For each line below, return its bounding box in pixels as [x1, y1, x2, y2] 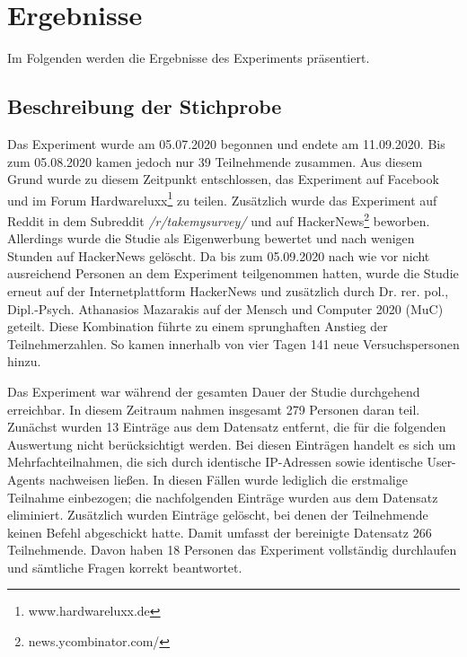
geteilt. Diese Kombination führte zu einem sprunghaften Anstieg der [7, 317, 388, 336]
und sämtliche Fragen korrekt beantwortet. [7, 557, 242, 576]
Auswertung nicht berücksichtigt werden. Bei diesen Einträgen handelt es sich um [7, 434, 456, 453]
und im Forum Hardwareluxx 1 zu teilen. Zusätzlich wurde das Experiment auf [7, 188, 437, 209]
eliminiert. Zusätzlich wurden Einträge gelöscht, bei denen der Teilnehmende [7, 505, 428, 524]
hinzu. [7, 352, 41, 371]
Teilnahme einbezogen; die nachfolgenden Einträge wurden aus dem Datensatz [7, 487, 438, 506]
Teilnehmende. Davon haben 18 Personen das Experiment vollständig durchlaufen [7, 540, 457, 559]
